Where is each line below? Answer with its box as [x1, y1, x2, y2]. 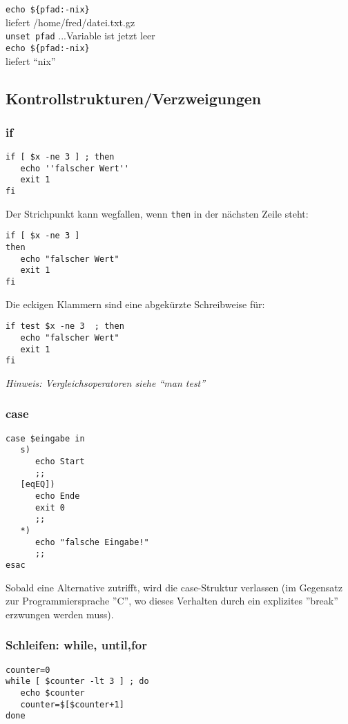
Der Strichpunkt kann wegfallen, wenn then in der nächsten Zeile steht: [6, 206, 309, 220]
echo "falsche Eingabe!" [35, 537, 149, 547]
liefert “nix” [6, 53, 56, 68]
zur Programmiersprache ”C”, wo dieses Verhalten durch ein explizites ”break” [6, 593, 338, 608]
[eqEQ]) [20, 479, 55, 490]
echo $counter [20, 687, 85, 698]
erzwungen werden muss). [6, 607, 114, 621]
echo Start [35, 457, 85, 467]
